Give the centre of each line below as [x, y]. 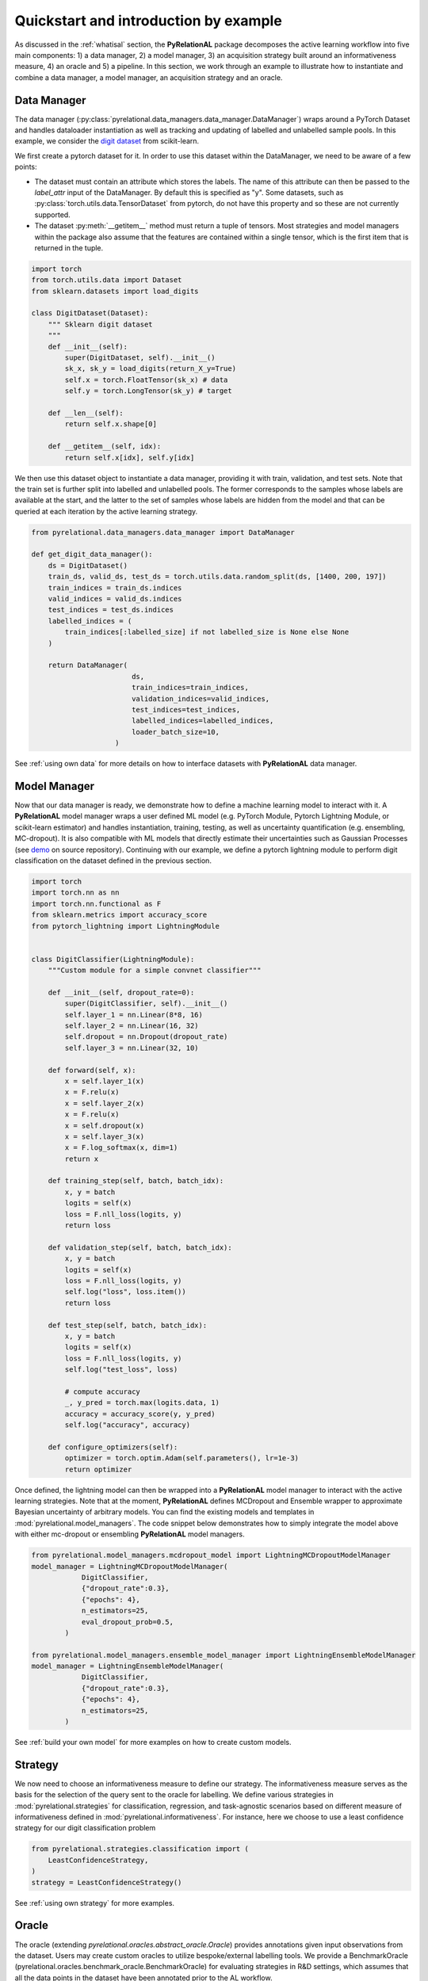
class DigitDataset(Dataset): [90, 313]
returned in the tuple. [69, 248]
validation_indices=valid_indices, [201, 699]
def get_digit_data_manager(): [92, 554]
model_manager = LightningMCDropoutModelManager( [130, 1566]
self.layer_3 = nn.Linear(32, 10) [132, 1048]
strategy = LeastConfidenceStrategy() [107, 1882]
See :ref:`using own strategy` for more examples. [94, 1903]
